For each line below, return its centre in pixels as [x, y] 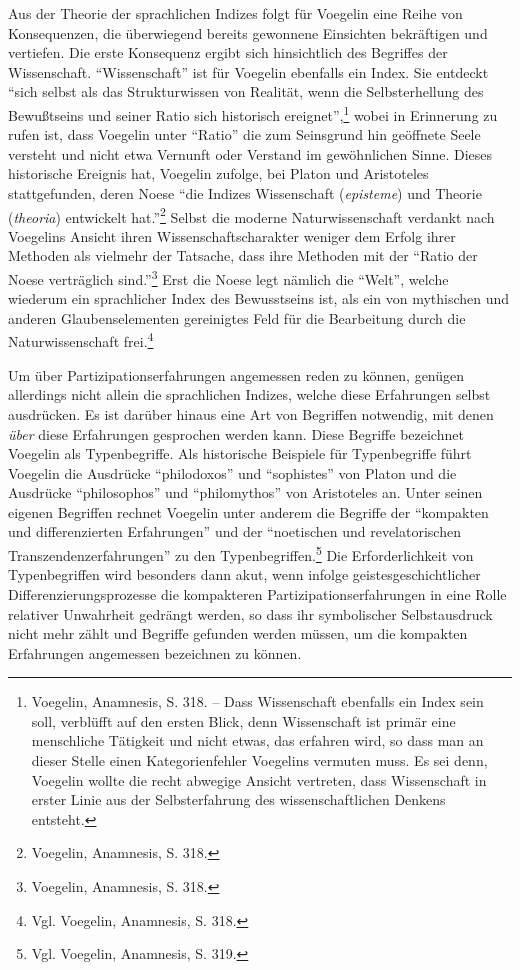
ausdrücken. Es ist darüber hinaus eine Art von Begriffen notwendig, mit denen [251, 413]
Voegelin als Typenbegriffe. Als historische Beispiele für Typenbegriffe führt [240, 453]
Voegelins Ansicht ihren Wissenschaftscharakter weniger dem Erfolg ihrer [232, 235]
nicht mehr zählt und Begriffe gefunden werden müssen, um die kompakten [238, 633]
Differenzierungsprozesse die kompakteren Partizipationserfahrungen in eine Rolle [257, 593]
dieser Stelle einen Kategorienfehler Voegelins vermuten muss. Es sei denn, [259, 760]
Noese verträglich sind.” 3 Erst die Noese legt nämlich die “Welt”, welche [228, 277]
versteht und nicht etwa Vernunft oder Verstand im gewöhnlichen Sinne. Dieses [250, 153]
